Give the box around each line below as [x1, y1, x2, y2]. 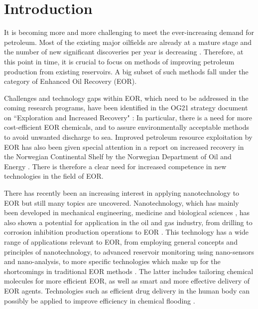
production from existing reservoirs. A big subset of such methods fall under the [4, 66, 249, 76]
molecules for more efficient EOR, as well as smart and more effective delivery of [4, 276, 250, 286]
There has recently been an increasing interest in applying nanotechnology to [4, 188, 240, 198]
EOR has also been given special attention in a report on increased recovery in [4, 141, 244, 152]
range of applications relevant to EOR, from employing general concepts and [4, 237, 238, 247]
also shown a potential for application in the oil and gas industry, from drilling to [4, 217, 253, 227]
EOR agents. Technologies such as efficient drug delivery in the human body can [4, 285, 250, 296]
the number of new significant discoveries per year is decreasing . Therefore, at [4, 46, 244, 57]
